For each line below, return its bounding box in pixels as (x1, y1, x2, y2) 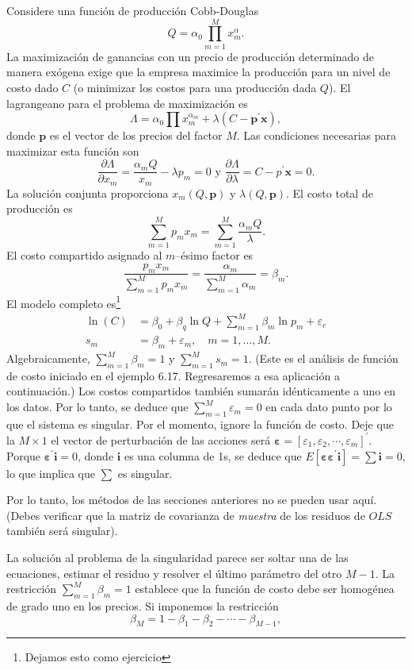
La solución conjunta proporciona (6, 184, 169, 201)
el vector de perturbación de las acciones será (51, 431, 271, 448)
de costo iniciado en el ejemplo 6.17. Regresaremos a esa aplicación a (6, 367, 340, 383)
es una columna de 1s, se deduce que (124, 447, 302, 464)
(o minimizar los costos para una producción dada (73, 79, 317, 95)
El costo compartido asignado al (6, 247, 162, 264)
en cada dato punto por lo (265, 399, 392, 415)
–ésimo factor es (175, 247, 254, 264)
